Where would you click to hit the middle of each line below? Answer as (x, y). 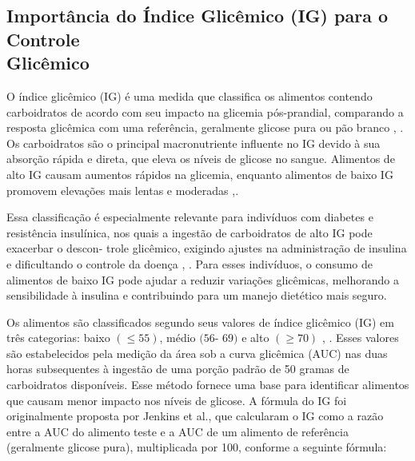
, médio (178, 338)
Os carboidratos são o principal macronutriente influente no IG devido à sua (194, 143)
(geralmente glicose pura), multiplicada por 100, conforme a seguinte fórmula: (197, 447)
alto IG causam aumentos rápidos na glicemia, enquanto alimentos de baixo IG (200, 174)
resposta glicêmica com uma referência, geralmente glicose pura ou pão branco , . (205, 127)
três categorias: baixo (58, 338)
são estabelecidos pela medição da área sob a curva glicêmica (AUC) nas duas (197, 353)
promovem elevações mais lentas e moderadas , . (123, 190)
